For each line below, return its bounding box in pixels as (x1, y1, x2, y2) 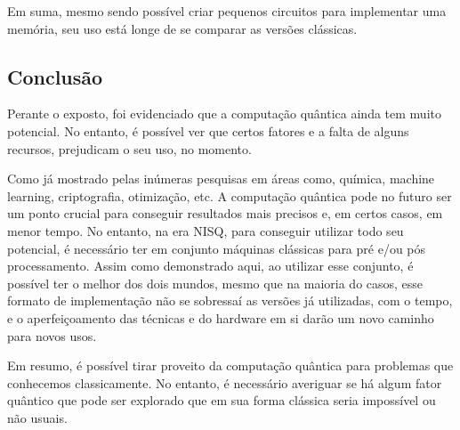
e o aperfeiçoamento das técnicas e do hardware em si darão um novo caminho (7, 308, 434, 327)
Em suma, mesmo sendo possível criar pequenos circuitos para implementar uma (7, 2, 447, 20)
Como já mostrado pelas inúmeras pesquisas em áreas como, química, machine (7, 169, 435, 188)
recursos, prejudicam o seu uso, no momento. (7, 139, 252, 158)
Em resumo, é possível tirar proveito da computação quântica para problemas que (7, 356, 454, 375)
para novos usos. (7, 326, 97, 345)
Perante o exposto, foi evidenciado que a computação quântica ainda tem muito (7, 104, 441, 123)
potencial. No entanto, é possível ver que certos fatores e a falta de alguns (7, 121, 409, 140)
